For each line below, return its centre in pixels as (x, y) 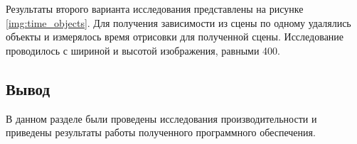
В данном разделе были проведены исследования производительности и (161, 118)
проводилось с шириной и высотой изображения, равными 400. (143, 50)
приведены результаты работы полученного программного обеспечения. (161, 132)
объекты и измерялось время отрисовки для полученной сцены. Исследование (175, 37)
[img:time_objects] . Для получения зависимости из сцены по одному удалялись (178, 22)
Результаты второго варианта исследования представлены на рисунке (155, 9)
